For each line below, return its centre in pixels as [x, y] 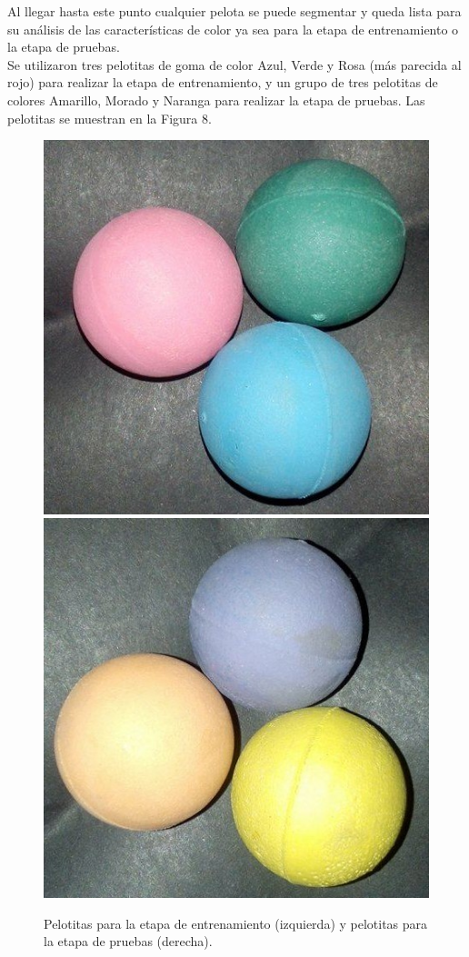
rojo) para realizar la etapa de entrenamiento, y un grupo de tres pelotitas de [223, 82]
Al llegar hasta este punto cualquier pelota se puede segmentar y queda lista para [234, 11]
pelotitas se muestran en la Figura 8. [110, 118]
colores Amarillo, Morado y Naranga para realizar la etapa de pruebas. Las [216, 100]
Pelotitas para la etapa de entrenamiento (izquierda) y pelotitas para [236, 923]
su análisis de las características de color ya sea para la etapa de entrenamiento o [233, 29]
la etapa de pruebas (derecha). [128, 941]
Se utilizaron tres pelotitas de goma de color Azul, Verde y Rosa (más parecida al [234, 64]
